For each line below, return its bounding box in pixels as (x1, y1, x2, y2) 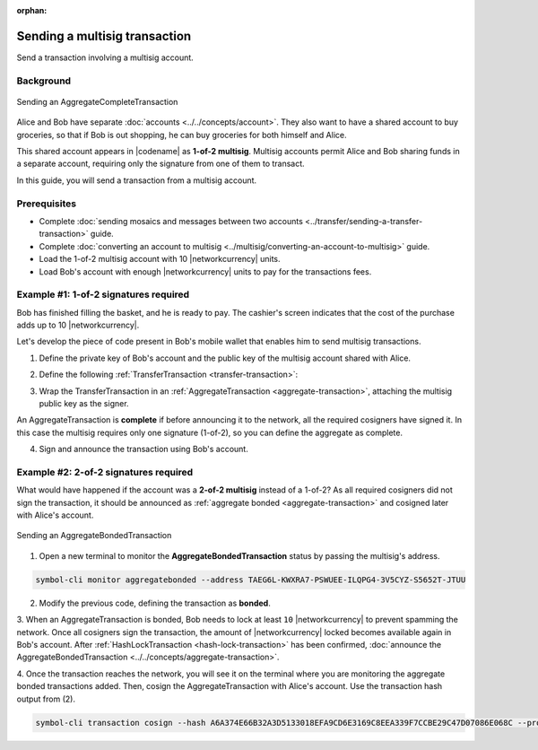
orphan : (16, 5, 48, 15)
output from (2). (16, 693, 76, 704)
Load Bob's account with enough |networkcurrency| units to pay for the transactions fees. (39, 266, 372, 277)
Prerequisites (16, 197, 76, 210)
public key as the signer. (39, 398, 129, 408)
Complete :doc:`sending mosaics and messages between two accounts (39, 215, 304, 226)
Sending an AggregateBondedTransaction (16, 530, 172, 541)
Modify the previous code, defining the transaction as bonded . (39, 597, 271, 608)
